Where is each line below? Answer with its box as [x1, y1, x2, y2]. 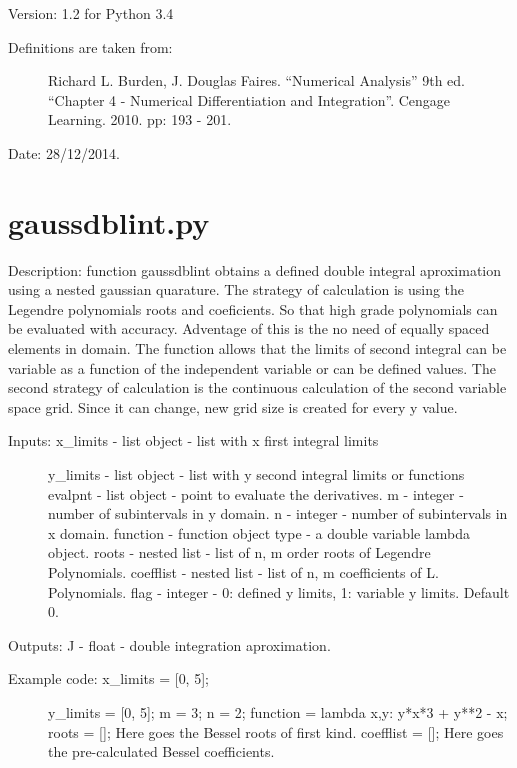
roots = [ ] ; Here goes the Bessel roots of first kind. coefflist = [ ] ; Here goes [48, 721, 504, 742]
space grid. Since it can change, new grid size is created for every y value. [8, 396, 458, 417]
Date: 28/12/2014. [8, 142, 120, 163]
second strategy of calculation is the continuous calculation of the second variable [8, 377, 507, 398]
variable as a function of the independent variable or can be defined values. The [8, 357, 496, 378]
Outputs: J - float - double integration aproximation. [8, 634, 331, 655]
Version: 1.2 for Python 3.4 [8, 3, 174, 23]
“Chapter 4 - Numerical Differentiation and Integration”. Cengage [48, 89, 451, 110]
